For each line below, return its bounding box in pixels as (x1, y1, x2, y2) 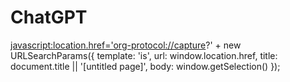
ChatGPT (10, 6, 88, 29)
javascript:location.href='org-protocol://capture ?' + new (10, 39, 242, 51)
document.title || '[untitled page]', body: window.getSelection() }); (10, 60, 281, 72)
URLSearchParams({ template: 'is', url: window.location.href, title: (10, 49, 278, 61)
